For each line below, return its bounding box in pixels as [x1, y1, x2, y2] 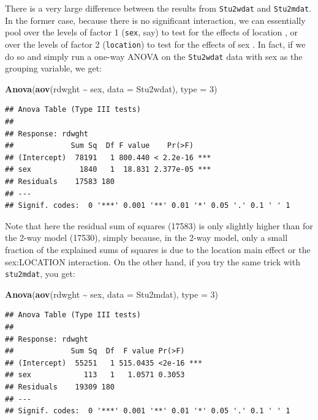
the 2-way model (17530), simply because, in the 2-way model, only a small [5, 231, 288, 244]
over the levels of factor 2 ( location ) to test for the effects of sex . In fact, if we [5, 37, 306, 50]
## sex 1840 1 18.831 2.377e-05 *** [5, 165, 211, 174]
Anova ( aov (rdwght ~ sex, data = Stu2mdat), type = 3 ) [5, 287, 218, 300]
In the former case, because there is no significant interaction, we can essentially [5, 13, 306, 26]
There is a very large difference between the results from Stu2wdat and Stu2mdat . [5, 2, 311, 14]
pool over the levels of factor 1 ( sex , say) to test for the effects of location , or [5, 26, 298, 39]
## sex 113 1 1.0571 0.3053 [5, 370, 185, 380]
